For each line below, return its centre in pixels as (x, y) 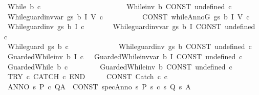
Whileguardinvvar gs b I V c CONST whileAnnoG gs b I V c (128, 16)
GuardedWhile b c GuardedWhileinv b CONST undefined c (120, 66)
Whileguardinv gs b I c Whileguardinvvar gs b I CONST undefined (131, 26)
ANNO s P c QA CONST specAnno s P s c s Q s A (99, 86)
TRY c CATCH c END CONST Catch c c (88, 76)
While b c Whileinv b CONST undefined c (120, 6)
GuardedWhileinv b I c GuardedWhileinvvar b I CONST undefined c (125, 56)
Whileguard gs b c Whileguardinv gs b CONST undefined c (129, 46)
